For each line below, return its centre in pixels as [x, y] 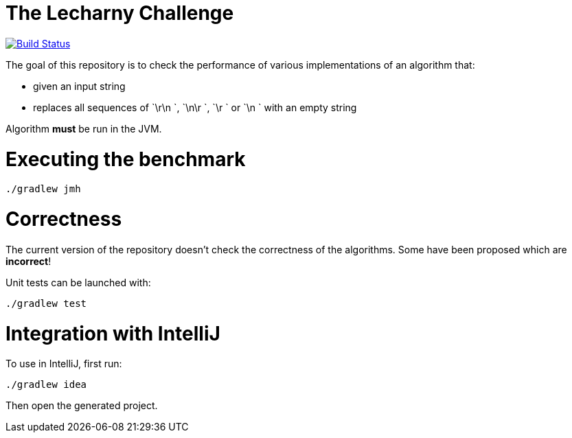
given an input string [79, 86]
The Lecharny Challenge [120, 13]
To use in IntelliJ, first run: [64, 364]
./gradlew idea [46, 385]
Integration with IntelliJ [113, 333]
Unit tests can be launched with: [78, 282]
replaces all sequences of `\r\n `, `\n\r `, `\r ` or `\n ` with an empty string [195, 107]
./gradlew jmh [43, 189]
